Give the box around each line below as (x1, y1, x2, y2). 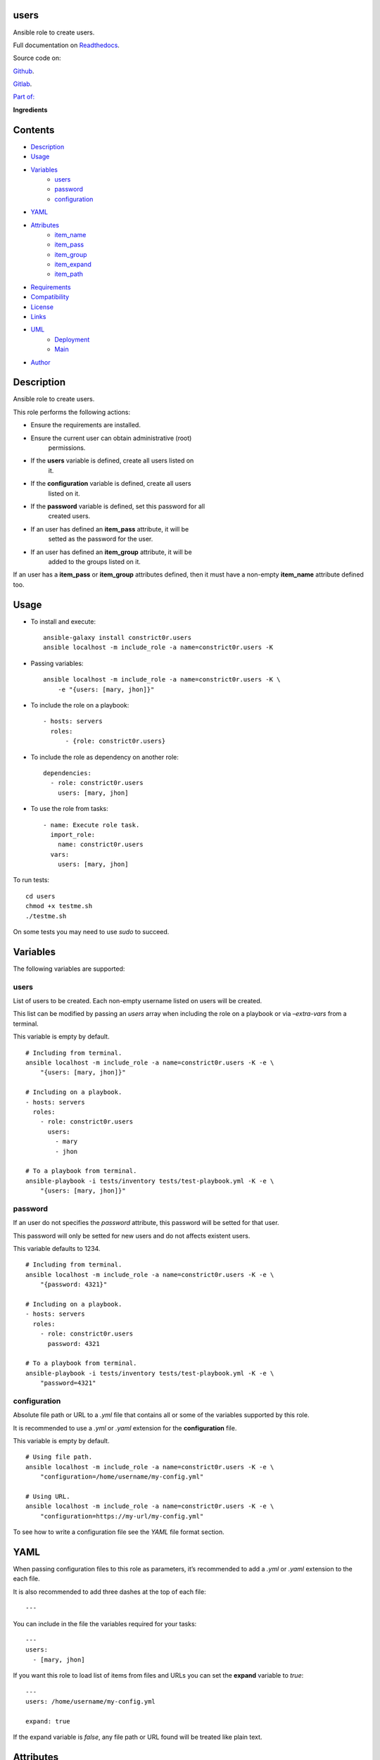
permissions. (48, 444, 86, 452)
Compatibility (30, 293, 70, 301)
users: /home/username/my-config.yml (25, 1697, 156, 1705)
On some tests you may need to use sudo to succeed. (13, 928, 170, 936)
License (30, 303, 54, 311)
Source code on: (13, 54, 61, 63)
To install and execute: (30, 617, 96, 626)
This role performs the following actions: (13, 408, 131, 416)
